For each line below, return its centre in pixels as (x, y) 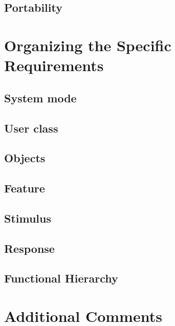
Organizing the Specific (88, 45)
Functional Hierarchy (61, 278)
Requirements (54, 65)
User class (31, 128)
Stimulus (28, 218)
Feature (25, 188)
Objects (25, 158)
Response (29, 248)
